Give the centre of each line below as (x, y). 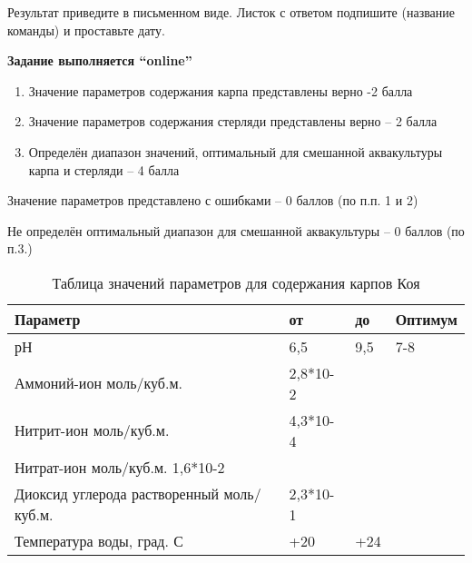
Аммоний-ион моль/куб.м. (98, 383)
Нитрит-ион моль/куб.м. (92, 430)
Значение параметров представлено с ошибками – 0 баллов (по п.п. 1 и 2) (213, 200)
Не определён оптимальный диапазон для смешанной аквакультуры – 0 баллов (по (236, 230)
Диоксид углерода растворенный (117, 493)
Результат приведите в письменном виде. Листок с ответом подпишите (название (231, 12)
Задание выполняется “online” (100, 60)
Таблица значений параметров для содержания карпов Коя (236, 282)
